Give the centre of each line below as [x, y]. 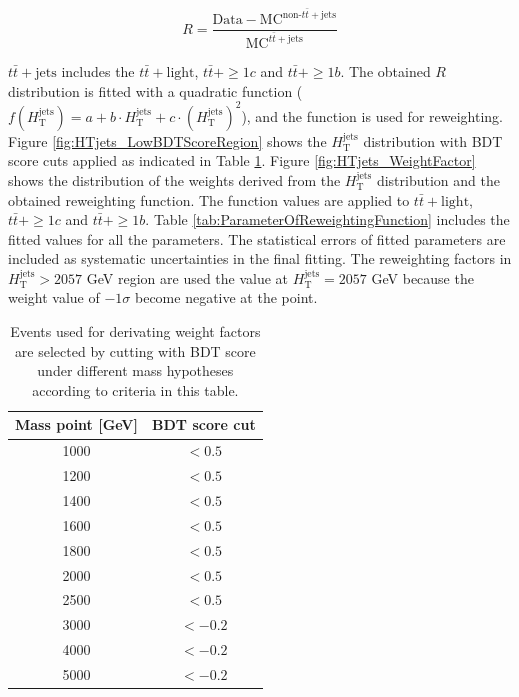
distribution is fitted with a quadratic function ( [155, 90]
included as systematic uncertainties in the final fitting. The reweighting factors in [260, 258]
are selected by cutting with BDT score [135, 350]
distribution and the [438, 179]
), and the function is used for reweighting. [372, 115]
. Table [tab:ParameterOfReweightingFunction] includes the [327, 219]
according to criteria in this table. [135, 389]
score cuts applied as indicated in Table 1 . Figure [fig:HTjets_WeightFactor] [242, 160]
